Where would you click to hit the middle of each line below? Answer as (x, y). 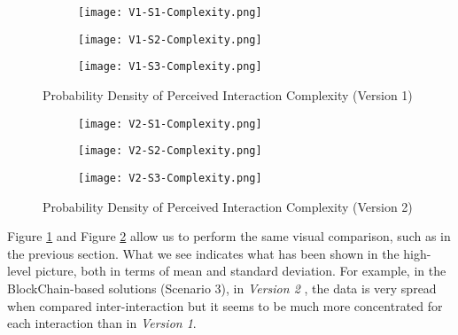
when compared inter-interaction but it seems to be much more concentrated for (225, 305)
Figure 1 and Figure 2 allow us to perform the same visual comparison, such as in (229, 236)
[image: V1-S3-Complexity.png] (170, 67)
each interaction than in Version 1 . (102, 323)
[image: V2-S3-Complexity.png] (170, 178)
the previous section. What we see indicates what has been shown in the (203, 253)
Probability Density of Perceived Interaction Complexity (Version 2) (228, 206)
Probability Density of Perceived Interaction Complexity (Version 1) (228, 94)
